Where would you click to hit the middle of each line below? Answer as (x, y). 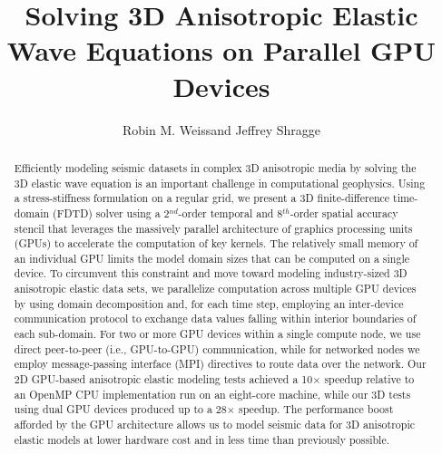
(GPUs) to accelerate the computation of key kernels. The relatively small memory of (216, 243)
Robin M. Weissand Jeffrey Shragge (221, 129)
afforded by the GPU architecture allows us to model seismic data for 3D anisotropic (214, 425)
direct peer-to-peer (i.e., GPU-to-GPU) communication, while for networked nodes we (217, 348)
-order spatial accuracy (344, 213)
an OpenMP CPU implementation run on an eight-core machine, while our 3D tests (212, 394)
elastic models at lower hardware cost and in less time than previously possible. (201, 439)
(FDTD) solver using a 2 (111, 213)
